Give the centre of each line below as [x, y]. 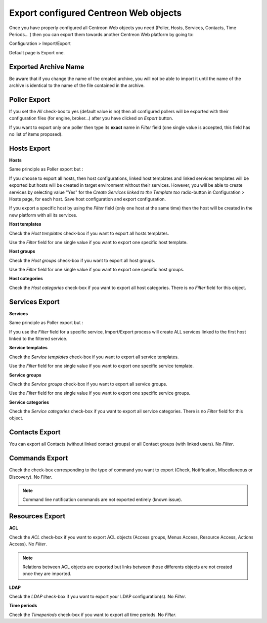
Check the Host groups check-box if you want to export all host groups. [82, 260]
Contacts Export [35, 432]
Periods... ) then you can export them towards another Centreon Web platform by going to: [101, 34]
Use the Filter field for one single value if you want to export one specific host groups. [97, 270]
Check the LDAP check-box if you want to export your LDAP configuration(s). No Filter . [98, 597]
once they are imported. [47, 574]
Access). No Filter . [28, 544]
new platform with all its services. [43, 215]
